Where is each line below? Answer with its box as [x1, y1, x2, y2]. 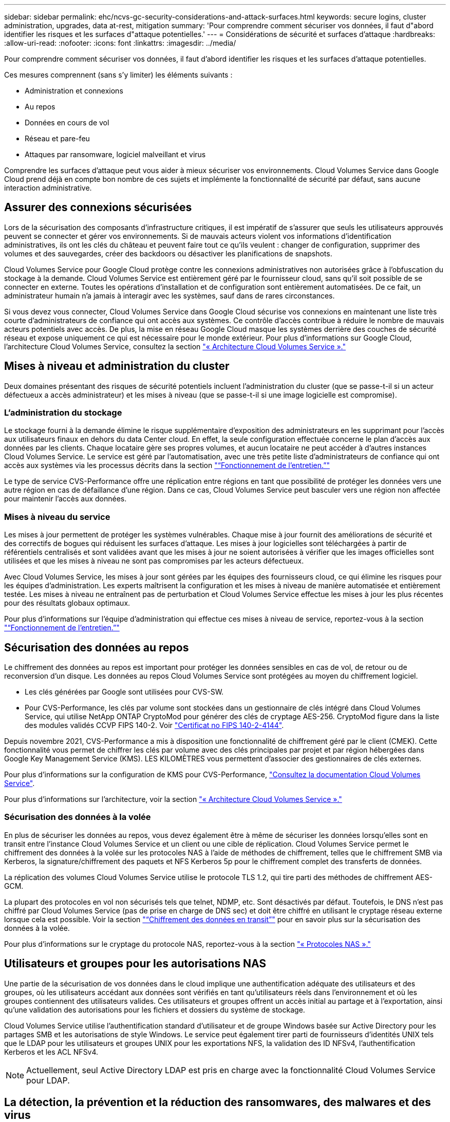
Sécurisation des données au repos [4, 641, 189, 654]
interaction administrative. [4, 183, 92, 192]
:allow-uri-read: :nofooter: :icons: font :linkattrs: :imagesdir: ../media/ [4, 39, 236, 47]
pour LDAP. [26, 1075, 70, 1086]
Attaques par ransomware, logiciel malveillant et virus [25, 150, 206, 159]
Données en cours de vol [25, 118, 109, 127]
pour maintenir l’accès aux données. [4, 494, 127, 503]
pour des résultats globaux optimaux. [4, 599, 130, 608]
